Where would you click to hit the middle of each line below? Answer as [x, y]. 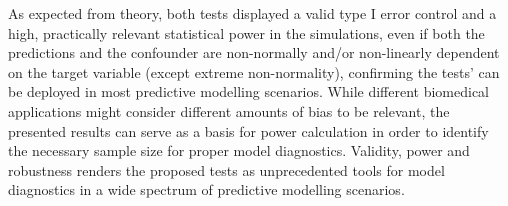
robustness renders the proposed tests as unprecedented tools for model [226, 169]
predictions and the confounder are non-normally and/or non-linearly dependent [254, 52]
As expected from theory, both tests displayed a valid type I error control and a [252, 13]
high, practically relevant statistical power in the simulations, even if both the [246, 32]
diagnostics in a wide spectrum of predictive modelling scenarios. [206, 189]
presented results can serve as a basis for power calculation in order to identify [248, 130]
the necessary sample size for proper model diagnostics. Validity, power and [239, 150]
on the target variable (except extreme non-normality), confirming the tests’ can [254, 71]
